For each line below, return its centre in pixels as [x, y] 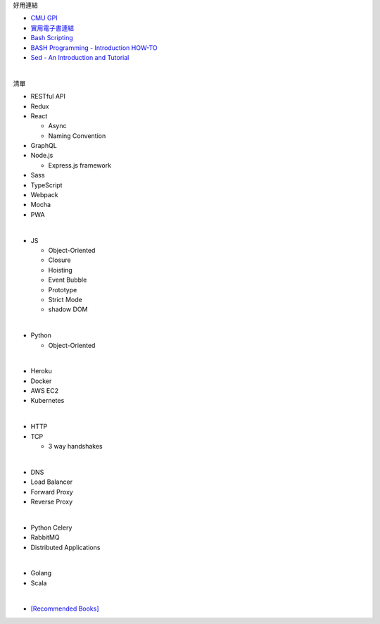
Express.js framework [80, 165]
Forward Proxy [52, 492]
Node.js [42, 156]
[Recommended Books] [65, 609]
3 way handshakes [75, 447]
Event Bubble [68, 280]
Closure [59, 260]
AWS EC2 [45, 391]
